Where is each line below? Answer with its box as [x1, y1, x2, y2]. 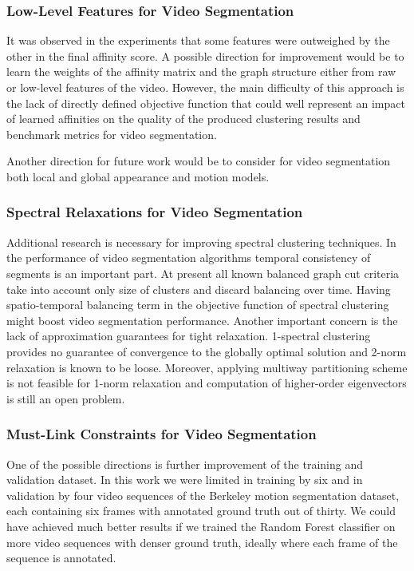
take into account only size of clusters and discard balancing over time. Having [6, 280, 391, 297]
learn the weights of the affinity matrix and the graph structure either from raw [6, 63, 396, 80]
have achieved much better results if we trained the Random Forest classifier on [6, 517, 396, 534]
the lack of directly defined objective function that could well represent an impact [6, 94, 405, 111]
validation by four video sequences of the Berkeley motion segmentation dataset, [6, 486, 400, 503]
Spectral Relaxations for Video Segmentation [6, 202, 303, 222]
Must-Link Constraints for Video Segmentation [6, 424, 317, 444]
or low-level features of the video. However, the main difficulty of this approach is [6, 79, 404, 95]
